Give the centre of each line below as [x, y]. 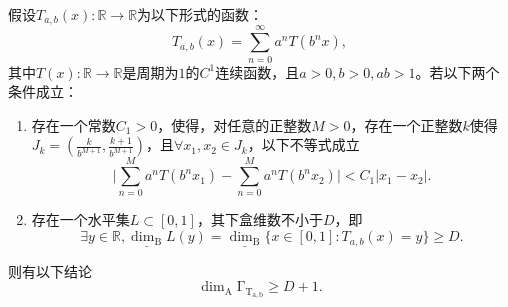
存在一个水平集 [80, 219]
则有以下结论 [50, 270]
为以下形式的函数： [200, 14]
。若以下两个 [457, 71]
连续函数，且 [257, 71]
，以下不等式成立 [303, 144]
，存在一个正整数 [406, 124]
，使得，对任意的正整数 [234, 124]
